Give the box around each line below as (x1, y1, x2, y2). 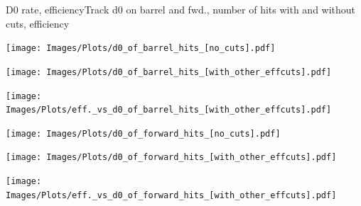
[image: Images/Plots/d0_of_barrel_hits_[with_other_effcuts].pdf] (6, 67, 332, 77)
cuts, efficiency (6, 16, 70, 30)
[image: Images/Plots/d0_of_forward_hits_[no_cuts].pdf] (6, 128, 281, 139)
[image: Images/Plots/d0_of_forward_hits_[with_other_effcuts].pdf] (6, 152, 337, 163)
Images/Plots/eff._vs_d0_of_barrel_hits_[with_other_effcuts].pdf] (6, 105, 332, 115)
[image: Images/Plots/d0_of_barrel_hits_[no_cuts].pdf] (6, 43, 276, 54)
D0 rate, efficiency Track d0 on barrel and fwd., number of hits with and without (6, 2, 356, 16)
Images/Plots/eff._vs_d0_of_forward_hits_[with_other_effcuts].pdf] (6, 190, 337, 200)
